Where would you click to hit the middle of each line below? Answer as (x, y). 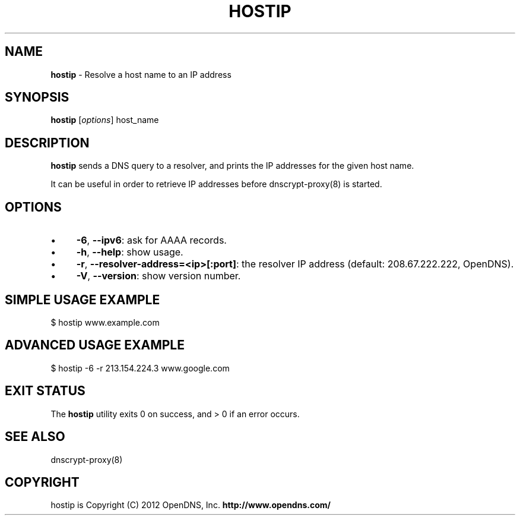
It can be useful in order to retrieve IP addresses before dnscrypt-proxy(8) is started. (216, 184)
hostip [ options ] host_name (105, 120)
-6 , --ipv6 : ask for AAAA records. (151, 240)
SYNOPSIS (37, 97)
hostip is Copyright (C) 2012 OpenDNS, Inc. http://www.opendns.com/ (191, 505)
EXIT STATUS (45, 391)
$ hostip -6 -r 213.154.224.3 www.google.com (140, 368)
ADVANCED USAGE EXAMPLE (95, 345)
